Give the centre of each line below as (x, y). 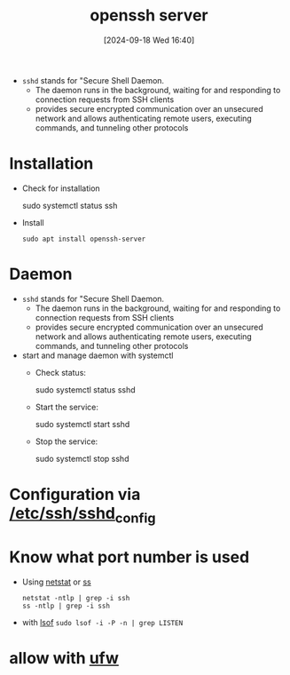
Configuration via (75, 495)
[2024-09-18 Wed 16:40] (149, 40)
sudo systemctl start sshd (82, 424)
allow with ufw (64, 658)
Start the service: (67, 407)
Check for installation (61, 188)
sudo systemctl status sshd (85, 389)
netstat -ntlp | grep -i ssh (76, 598)
